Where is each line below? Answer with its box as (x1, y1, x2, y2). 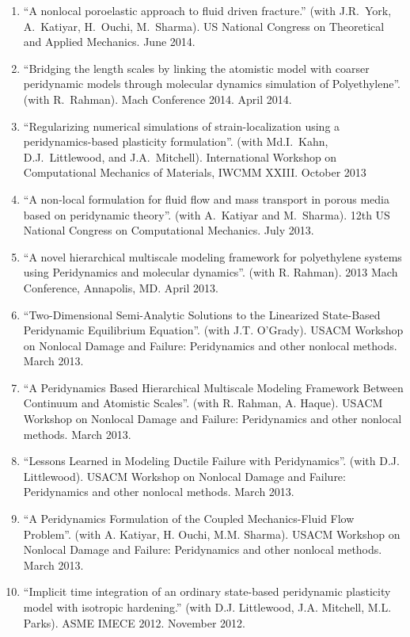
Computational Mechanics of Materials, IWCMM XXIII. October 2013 (23, 164, 366, 181)
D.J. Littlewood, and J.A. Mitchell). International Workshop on (23, 148, 337, 165)
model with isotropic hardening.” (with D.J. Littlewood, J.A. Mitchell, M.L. (23, 599, 392, 615)
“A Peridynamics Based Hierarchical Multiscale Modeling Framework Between (23, 379, 404, 395)
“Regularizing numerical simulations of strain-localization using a (23, 117, 340, 134)
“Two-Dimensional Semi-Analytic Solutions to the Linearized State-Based (23, 306, 381, 322)
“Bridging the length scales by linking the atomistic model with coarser (23, 59, 370, 76)
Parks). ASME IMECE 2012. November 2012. (23, 614, 245, 631)
